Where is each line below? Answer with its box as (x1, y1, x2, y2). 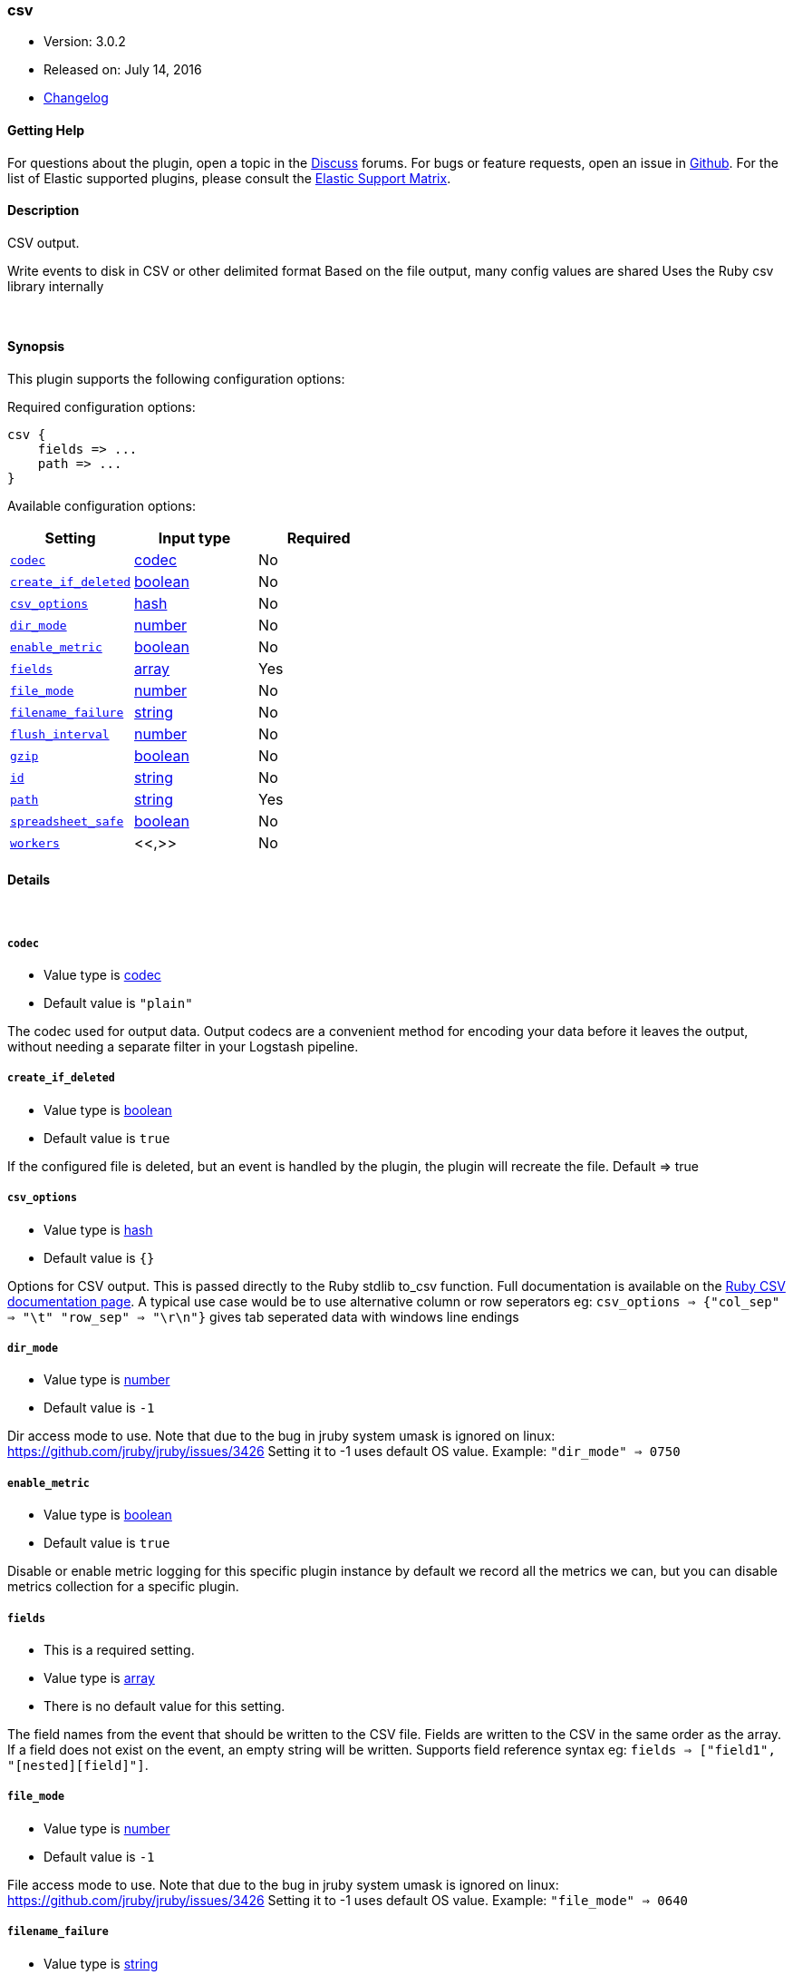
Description (7, 202, 80, 219)
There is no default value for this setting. (44, 1697, 285, 1714)
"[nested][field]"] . (7, 1756, 149, 1773)
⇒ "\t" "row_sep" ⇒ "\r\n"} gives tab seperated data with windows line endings (7, 1308, 519, 1325)
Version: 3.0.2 (44, 34, 126, 50)
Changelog (44, 90, 109, 106)
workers (10, 836, 60, 850)
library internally (7, 278, 104, 294)
